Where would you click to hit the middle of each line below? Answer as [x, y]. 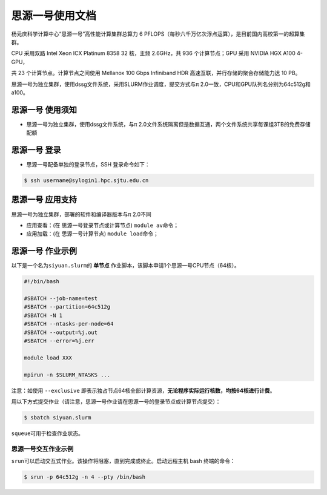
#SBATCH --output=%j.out [61, 332]
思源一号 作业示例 [44, 251]
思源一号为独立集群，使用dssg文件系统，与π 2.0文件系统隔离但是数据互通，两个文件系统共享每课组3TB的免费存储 [169, 124]
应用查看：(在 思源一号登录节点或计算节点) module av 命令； [102, 225]
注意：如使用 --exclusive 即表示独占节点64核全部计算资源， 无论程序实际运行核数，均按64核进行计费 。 [143, 390]
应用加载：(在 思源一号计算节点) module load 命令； [92, 234]
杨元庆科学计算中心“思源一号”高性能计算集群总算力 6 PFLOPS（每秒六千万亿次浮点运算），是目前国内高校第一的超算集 [158, 34]
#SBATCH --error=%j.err [59, 341]
